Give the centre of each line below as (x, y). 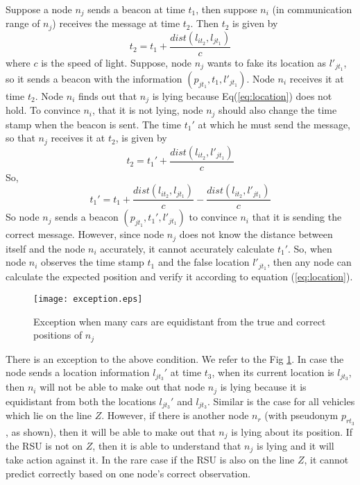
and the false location (204, 262)
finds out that (108, 95)
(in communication (312, 9)
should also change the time (278, 110)
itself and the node (45, 248)
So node (23, 217)
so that (20, 138)
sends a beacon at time (136, 9)
